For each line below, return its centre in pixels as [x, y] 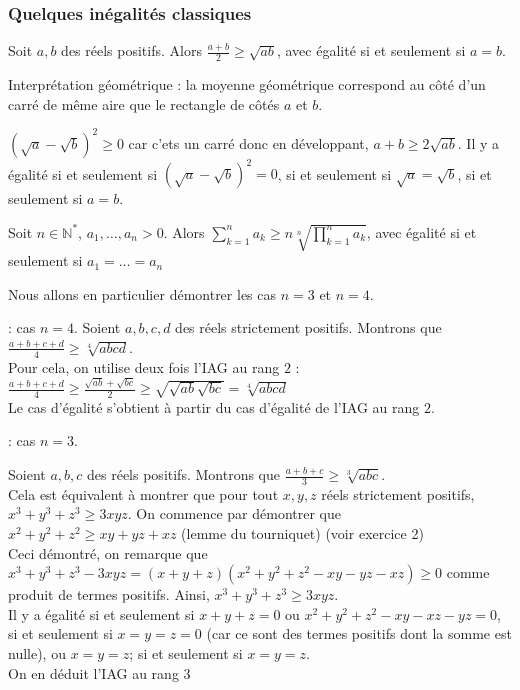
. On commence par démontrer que [234, 513]
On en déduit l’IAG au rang [93, 672]
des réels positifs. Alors [131, 50]
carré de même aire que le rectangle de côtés [144, 103]
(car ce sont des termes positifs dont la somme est [359, 633]
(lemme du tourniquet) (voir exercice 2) [302, 533]
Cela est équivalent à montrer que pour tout [143, 493]
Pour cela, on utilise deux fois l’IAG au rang [144, 366]
